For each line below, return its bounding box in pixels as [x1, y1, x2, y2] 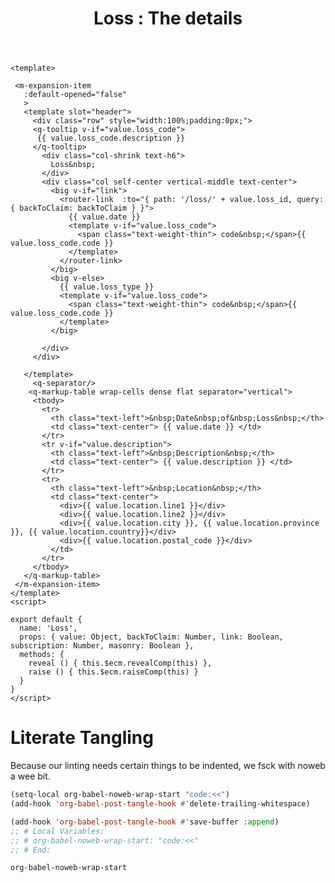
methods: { [19, 650, 65, 660]
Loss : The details [93, 7, 243, 30]
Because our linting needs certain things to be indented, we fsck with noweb [10, 760, 326, 772]
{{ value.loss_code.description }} [36, 133, 186, 144]
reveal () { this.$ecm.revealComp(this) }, [28, 658, 213, 669]
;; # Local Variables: [10, 826, 105, 836]
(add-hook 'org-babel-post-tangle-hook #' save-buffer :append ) [10, 817, 280, 827]
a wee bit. [10, 770, 51, 782]
